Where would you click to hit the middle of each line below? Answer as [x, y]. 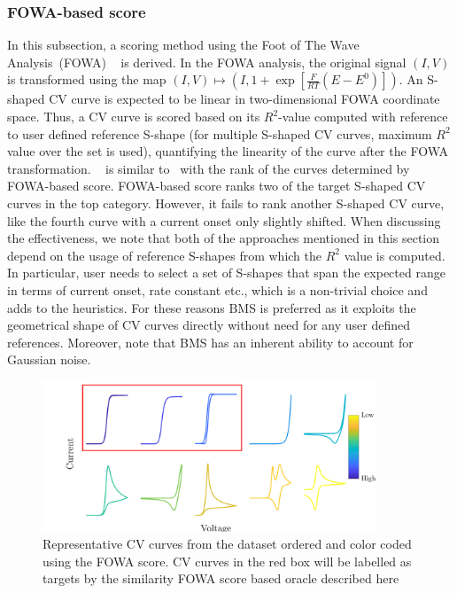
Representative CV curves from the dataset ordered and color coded [227, 544]
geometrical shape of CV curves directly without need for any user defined [209, 325]
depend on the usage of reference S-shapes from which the [164, 255]
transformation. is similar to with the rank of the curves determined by [209, 168]
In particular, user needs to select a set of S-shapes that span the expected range [226, 273]
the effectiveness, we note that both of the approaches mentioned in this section [224, 238]
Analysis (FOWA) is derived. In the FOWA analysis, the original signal [207, 62]
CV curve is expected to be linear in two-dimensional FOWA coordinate [244, 99]
